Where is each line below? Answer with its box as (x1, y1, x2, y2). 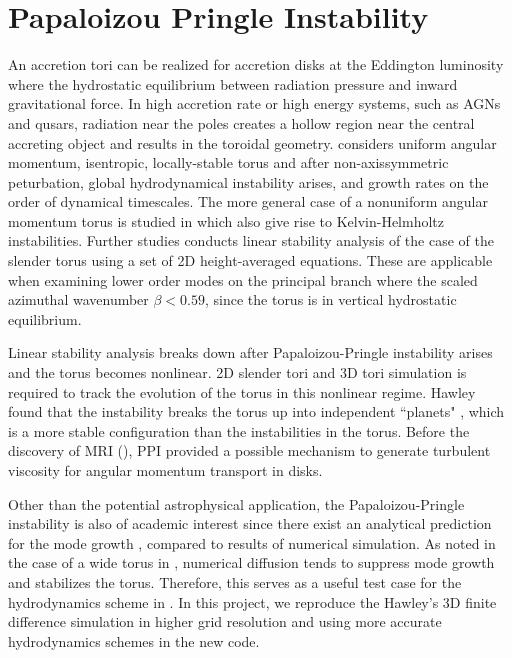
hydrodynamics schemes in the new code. (8, 630, 260, 651)
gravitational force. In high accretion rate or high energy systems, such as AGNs (8, 93, 501, 114)
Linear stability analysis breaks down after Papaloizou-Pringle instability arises (8, 342, 493, 363)
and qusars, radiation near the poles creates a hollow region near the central (8, 112, 475, 133)
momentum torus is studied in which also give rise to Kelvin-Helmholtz (8, 210, 444, 231)
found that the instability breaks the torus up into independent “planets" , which (8, 401, 505, 422)
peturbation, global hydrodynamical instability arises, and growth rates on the (8, 171, 489, 192)
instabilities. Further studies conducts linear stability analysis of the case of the (8, 230, 494, 251)
